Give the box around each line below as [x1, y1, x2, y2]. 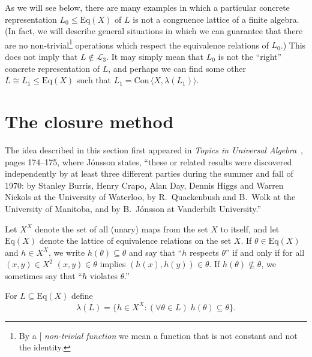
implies [100, 258, 126, 270]
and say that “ [128, 246, 182, 258]
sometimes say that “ [5, 269, 82, 282]
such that [76, 74, 112, 86]
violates [89, 269, 118, 282]
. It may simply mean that [106, 50, 204, 63]
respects [190, 246, 219, 258]
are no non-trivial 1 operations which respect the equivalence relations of [5, 37, 269, 51]
